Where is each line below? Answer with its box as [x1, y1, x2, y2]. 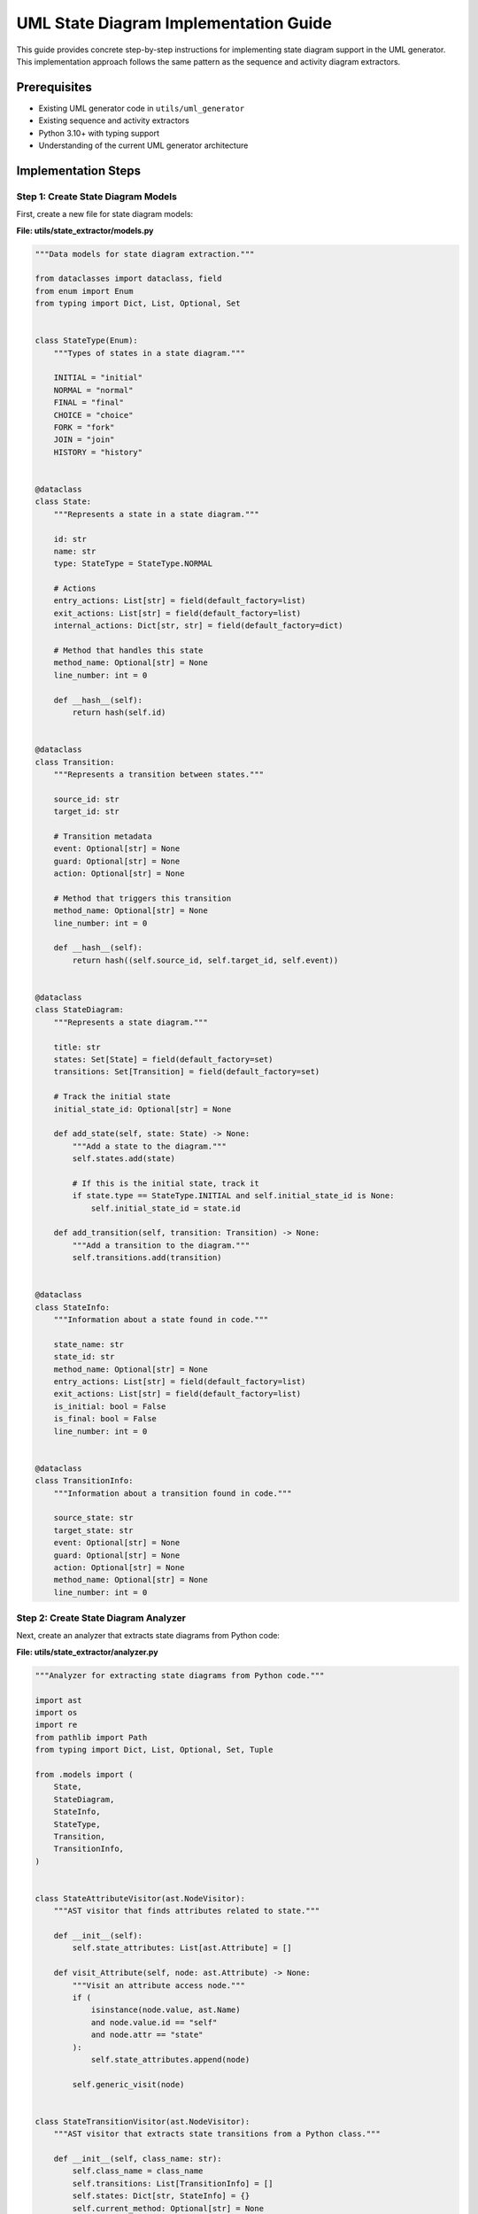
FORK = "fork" [53, 422, 115, 433]
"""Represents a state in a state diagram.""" [53, 509, 260, 519]
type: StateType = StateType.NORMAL [53, 559, 212, 569]
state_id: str [53, 1351, 115, 1362]
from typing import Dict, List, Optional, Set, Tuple [35, 1745, 274, 1755]
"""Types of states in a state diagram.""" [53, 348, 245, 358]
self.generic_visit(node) [72, 2079, 185, 2089]
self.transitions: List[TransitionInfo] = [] [72, 2179, 274, 2188]
